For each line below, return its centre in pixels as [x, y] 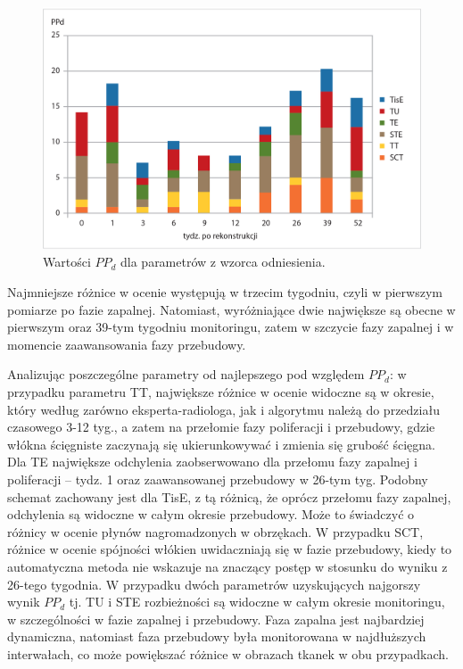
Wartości [67, 262]
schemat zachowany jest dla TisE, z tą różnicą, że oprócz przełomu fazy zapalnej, [229, 496]
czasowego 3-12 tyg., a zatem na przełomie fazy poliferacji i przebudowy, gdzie [221, 427]
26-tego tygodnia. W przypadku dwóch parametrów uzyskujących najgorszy [214, 584]
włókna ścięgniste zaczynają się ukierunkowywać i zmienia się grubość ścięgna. [222, 444]
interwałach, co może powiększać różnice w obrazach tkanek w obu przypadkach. [228, 653]
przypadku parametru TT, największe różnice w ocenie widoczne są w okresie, [221, 392]
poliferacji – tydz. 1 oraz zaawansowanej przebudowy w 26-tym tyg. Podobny [218, 479]
